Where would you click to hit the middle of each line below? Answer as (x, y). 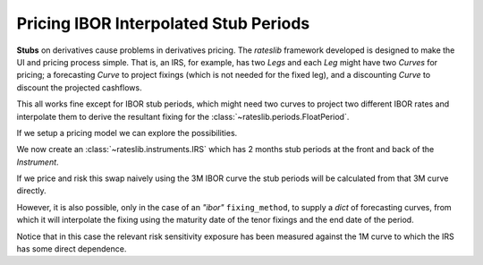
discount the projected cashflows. (79, 87)
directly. (31, 191)
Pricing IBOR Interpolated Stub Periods (163, 23)
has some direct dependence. (72, 249)
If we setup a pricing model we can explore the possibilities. (127, 132)
